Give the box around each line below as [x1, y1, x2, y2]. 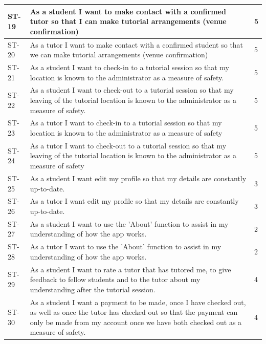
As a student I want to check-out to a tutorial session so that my [30, 84, 234, 95]
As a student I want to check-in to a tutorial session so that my [30, 61, 230, 72]
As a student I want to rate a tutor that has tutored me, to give [30, 264, 231, 274]
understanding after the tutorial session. [30, 284, 156, 294]
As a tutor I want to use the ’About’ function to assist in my [30, 241, 221, 252]
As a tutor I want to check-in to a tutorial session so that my [30, 117, 222, 128]
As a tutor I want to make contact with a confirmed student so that [30, 39, 243, 50]
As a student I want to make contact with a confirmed [30, 6, 226, 16]
